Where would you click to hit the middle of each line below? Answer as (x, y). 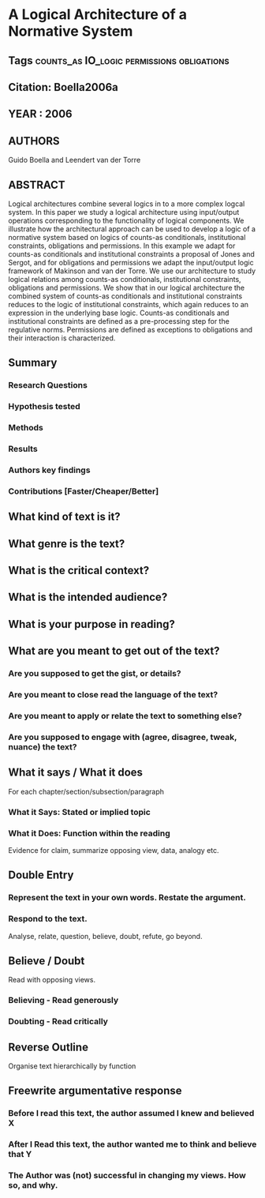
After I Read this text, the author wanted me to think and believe (132, 1144)
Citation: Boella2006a (63, 87)
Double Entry (41, 875)
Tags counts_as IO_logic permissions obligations (119, 60)
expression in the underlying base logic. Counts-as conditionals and (119, 313)
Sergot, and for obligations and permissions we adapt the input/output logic (131, 262)
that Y (20, 1155)
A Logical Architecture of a (98, 15)
